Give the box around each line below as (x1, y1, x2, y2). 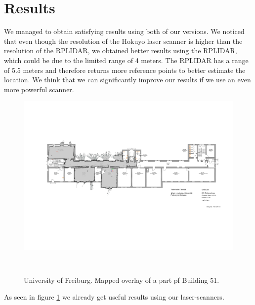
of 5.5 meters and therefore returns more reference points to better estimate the (4, 65, 246, 75)
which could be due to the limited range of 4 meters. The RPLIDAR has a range (4, 55, 249, 65)
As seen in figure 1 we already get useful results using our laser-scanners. (4, 291, 224, 302)
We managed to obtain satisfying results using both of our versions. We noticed (4, 26, 245, 36)
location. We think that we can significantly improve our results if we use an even (4, 74, 251, 85)
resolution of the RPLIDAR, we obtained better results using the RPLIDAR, (4, 45, 237, 56)
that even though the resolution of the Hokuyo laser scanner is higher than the (4, 35, 243, 46)
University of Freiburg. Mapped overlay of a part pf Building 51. (24, 275, 219, 285)
